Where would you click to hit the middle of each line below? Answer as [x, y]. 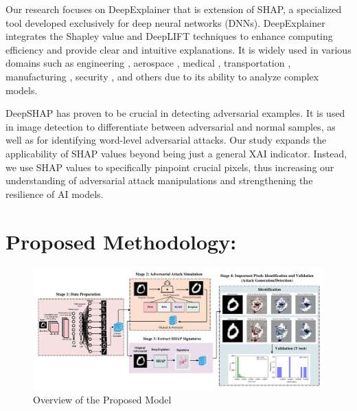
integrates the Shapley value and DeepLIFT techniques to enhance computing [169, 36]
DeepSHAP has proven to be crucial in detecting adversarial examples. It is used [175, 113]
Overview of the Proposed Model [102, 400]
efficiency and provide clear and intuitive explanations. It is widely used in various [178, 49]
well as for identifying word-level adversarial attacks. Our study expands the [166, 140]
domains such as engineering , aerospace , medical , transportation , [148, 63]
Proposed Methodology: [121, 241]
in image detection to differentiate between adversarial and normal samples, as [171, 126]
